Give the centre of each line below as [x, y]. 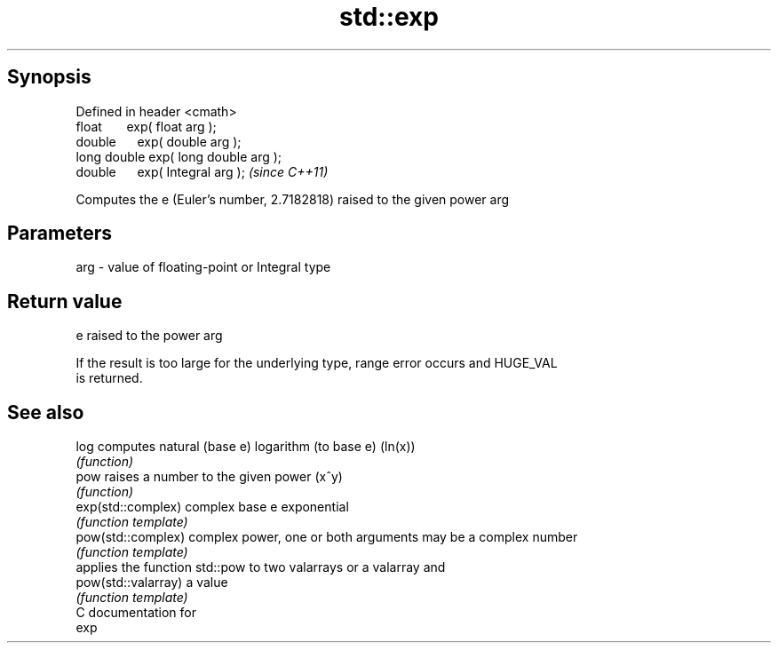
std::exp [389, 17]
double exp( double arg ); [159, 141]
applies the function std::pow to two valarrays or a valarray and [261, 567]
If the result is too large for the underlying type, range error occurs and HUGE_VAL [317, 363]
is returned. [109, 378]
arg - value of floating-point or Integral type [203, 267]
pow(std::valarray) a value [152, 583]
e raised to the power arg [149, 336]
